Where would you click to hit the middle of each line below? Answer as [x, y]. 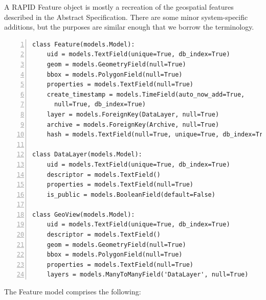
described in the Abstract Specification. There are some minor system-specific [126, 17]
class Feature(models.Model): [84, 44]
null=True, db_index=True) [100, 105]
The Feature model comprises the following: [73, 292]
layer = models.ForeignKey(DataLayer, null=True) [133, 114]
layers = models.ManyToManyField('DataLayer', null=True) [148, 275]
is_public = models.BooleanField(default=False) [131, 194]
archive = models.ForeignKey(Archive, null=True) [133, 124]
